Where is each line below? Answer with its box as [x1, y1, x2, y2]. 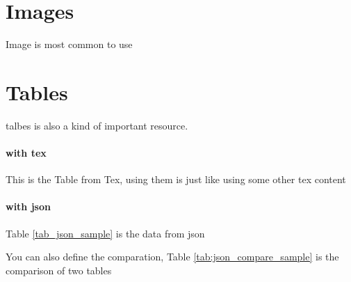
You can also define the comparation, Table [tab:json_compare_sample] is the [6, 249, 339, 264]
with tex [6, 146, 47, 160]
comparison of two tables [6, 263, 112, 277]
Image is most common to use [6, 37, 133, 52]
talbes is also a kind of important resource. [6, 118, 188, 132]
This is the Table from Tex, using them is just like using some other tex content [6, 172, 346, 187]
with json [6, 199, 51, 214]
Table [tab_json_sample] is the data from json [6, 226, 205, 240]
